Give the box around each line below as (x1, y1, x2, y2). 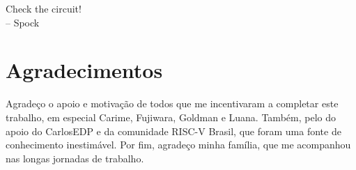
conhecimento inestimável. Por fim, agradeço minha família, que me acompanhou (6, 137, 351, 152)
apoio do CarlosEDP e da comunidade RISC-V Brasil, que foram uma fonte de (6, 123, 341, 138)
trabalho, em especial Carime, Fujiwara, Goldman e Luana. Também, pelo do (6, 109, 336, 124)
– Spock (6, 15, 40, 29)
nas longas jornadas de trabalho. (6, 150, 144, 165)
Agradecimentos (6, 56, 163, 84)
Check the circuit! (6, 1, 82, 15)
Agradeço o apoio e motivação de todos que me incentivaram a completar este (6, 96, 339, 111)
